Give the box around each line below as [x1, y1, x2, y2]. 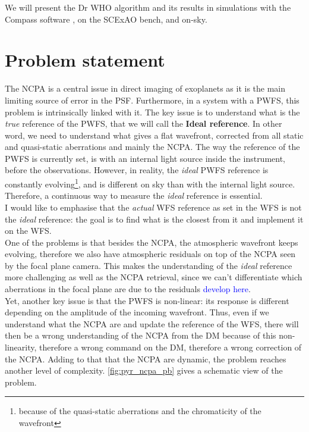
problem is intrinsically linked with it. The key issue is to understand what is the [5, 105, 300, 118]
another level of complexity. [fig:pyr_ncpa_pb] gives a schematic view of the [5, 364, 283, 377]
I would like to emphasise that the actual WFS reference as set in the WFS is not [5, 201, 302, 213]
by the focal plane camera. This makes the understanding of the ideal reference [5, 259, 292, 271]
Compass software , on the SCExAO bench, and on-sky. [5, 12, 207, 25]
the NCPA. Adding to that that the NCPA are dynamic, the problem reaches [5, 352, 286, 365]
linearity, [5, 341, 37, 353]
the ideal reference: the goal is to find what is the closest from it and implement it [5, 212, 304, 225]
